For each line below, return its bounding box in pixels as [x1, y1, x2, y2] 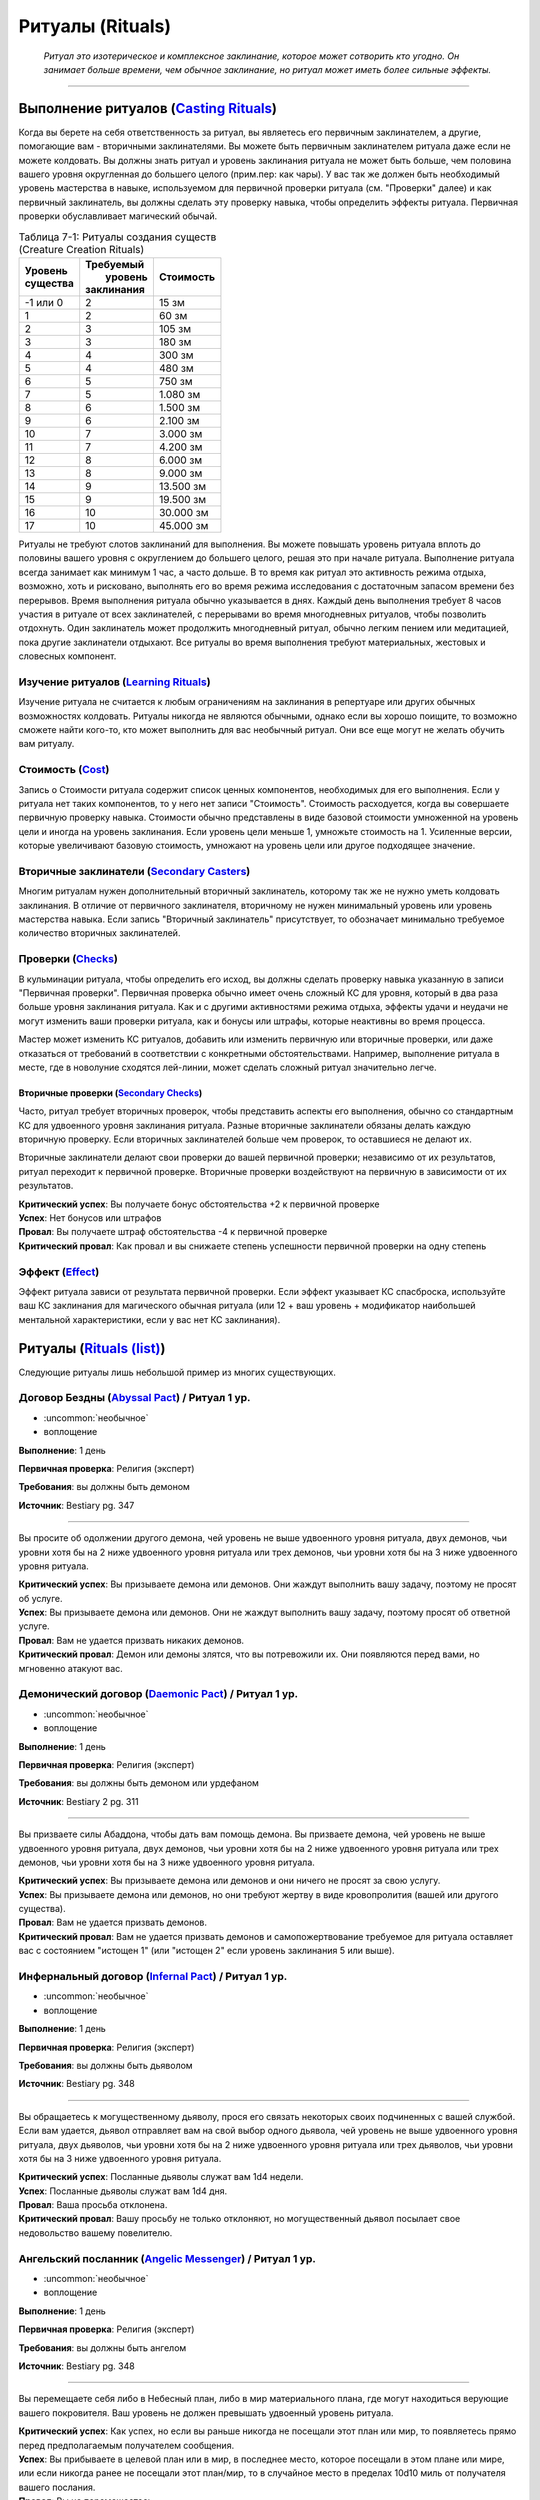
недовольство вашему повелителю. [18, 2226, 173, 2239]
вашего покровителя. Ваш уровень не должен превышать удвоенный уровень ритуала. [18, 2406, 394, 2419]
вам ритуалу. [18, 738, 75, 750]
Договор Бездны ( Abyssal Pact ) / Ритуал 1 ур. [18, 1391, 251, 1405]
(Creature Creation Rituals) [18, 242, 145, 256]
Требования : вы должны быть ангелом [18, 2341, 187, 2354]
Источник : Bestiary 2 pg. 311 [18, 1795, 139, 1807]
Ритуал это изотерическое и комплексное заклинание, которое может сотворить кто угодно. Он [43, 50, 460, 62]
